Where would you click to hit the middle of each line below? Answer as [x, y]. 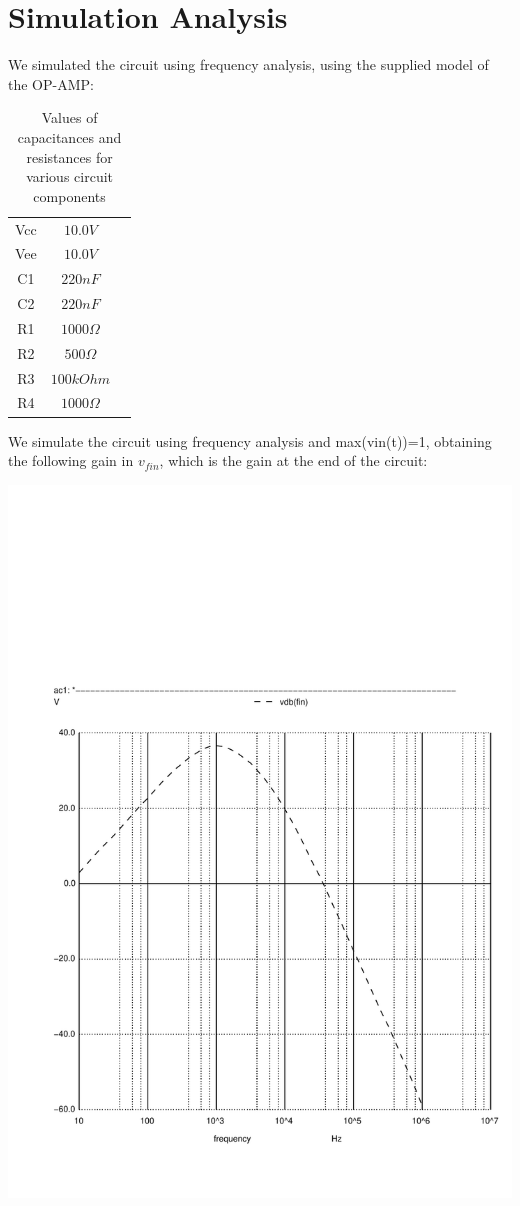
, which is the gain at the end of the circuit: [293, 460]
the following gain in [71, 460]
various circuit [70, 176]
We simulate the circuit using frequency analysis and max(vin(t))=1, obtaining [250, 440]
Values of [69, 117]
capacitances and [69, 136]
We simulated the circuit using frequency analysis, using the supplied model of [248, 64]
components [69, 195]
